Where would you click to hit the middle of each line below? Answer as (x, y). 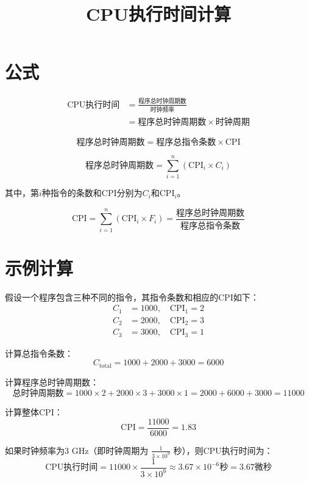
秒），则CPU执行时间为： (223, 450)
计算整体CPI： (34, 412)
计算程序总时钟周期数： (52, 382)
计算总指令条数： (39, 353)
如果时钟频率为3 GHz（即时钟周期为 (77, 450)
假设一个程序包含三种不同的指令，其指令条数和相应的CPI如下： (132, 297)
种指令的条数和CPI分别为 (92, 193)
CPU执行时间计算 (158, 14)
